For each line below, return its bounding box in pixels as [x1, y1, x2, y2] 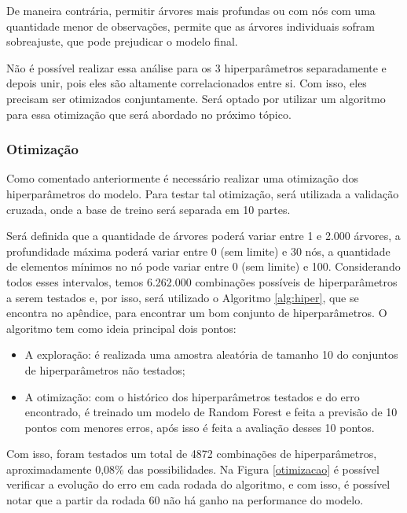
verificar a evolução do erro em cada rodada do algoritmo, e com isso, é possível [6, 476, 390, 493]
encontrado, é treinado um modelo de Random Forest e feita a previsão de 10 [24, 404, 398, 420]
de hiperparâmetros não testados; [24, 361, 185, 378]
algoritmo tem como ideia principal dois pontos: [6, 319, 236, 336]
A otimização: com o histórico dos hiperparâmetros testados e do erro [24, 388, 360, 404]
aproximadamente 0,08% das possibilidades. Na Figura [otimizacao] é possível [6, 460, 379, 477]
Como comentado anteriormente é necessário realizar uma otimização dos [6, 170, 358, 186]
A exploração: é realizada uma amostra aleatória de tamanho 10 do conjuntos [24, 346, 398, 363]
